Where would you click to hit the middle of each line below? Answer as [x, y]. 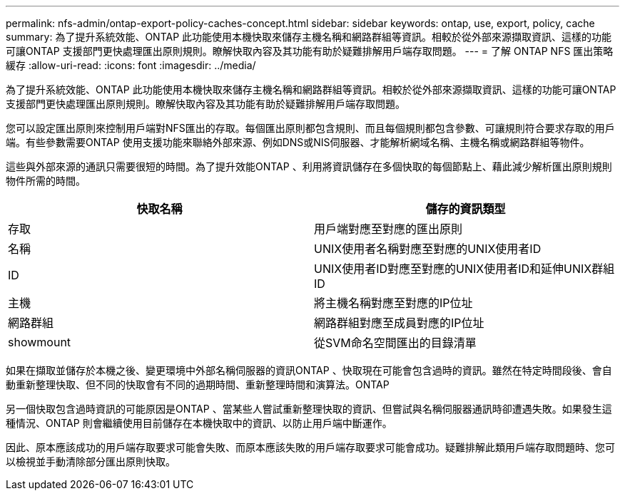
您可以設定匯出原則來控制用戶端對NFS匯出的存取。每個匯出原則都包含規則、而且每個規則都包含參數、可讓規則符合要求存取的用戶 [310, 128]
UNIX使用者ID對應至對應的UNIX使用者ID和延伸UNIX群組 [464, 269]
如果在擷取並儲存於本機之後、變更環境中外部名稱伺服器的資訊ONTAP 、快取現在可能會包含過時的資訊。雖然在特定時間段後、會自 [309, 370]
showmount [40, 342]
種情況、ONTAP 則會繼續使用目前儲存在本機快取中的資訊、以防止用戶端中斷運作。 [199, 423]
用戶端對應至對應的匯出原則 [388, 229]
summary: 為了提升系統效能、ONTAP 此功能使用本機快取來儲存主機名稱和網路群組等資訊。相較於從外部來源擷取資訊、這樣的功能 [309, 37]
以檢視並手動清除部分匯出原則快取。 [91, 461]
